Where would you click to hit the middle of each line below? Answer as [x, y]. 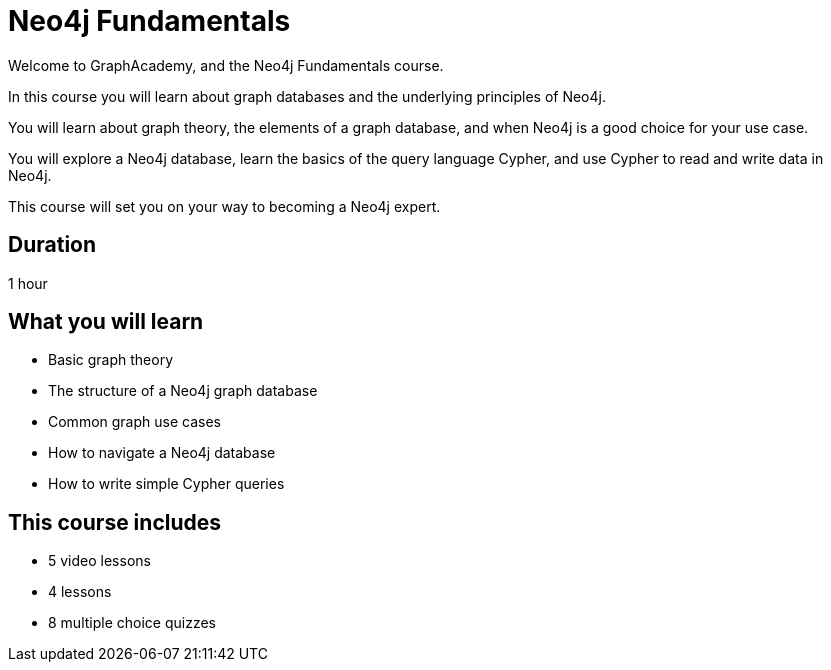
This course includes [115, 522]
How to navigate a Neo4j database [162, 453]
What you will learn [106, 322]
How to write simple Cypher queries [166, 484]
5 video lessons [99, 561]
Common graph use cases [134, 422]
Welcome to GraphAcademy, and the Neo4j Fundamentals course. [226, 65]
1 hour [28, 283]
